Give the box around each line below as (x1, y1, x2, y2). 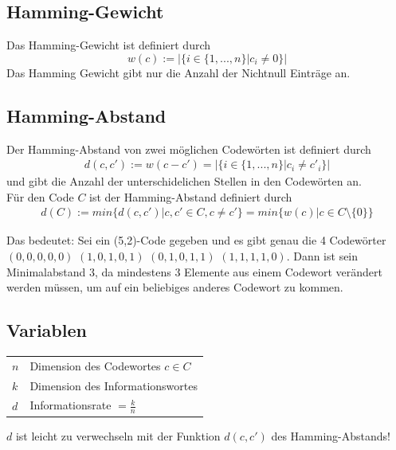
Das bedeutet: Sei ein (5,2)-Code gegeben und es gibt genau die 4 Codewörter (6, 232, 386, 248)
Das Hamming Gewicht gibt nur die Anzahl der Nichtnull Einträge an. (6, 64, 351, 80)
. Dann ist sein (286, 248, 359, 264)
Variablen (6, 318, 87, 342)
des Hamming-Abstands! (271, 427, 390, 444)
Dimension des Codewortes (29, 357, 161, 374)
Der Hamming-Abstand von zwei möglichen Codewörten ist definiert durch (6, 140, 371, 157)
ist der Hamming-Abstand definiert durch (89, 188, 292, 205)
